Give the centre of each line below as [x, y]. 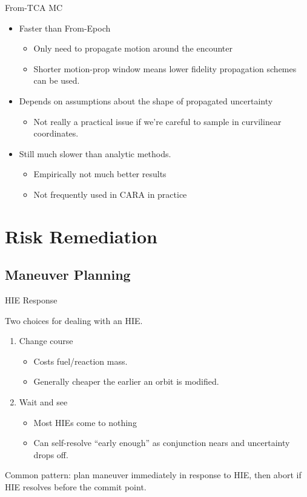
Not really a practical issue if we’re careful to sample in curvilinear [157, 121]
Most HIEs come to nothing [85, 422]
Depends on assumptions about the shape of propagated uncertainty [146, 100]
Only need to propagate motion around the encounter [133, 48]
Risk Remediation [81, 236]
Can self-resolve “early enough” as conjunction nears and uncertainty [162, 443]
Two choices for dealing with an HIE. [74, 320]
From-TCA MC [34, 7]
